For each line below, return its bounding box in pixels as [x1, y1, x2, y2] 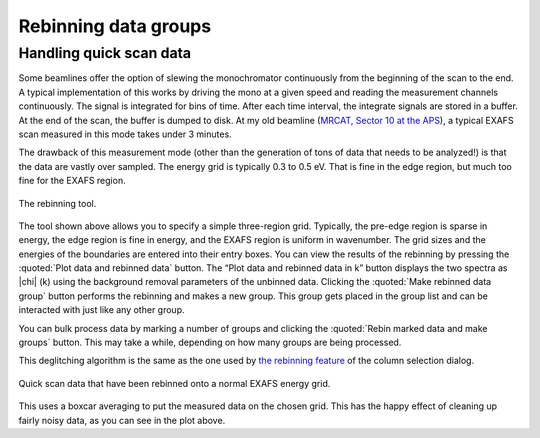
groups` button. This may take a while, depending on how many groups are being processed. [18, 336, 402, 349]
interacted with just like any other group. [18, 304, 185, 316]
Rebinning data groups [18, 15, 212, 37]
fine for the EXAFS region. [18, 175, 126, 187]
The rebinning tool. [18, 197, 97, 209]
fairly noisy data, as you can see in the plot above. [18, 414, 226, 426]
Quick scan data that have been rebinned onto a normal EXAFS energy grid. [18, 377, 331, 389]
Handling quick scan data [18, 44, 192, 62]
